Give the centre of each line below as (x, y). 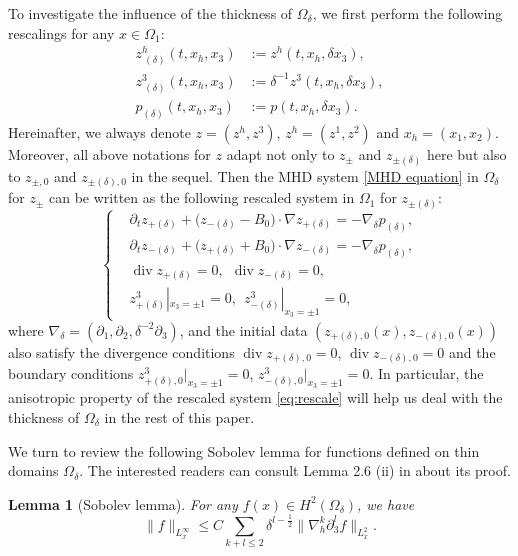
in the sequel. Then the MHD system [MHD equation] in (305, 175)
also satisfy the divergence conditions (121, 351)
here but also (466, 154)
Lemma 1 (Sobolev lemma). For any (123, 503)
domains (33, 470)
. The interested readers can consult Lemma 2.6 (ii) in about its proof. (295, 470)
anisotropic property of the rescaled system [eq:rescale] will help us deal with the (255, 397)
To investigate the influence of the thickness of (150, 13)
